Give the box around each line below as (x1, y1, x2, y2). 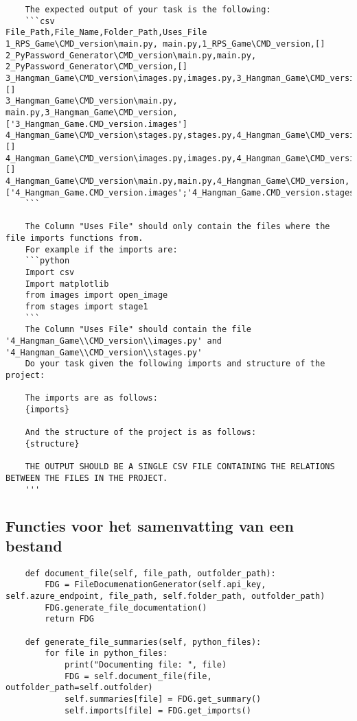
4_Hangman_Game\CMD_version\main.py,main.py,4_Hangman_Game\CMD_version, (5, 176, 350, 186)
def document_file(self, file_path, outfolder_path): (25, 568, 276, 578)
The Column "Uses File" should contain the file (25, 324, 251, 335)
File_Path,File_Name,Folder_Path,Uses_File (5, 27, 207, 38)
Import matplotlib (25, 279, 109, 289)
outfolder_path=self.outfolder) (5, 683, 153, 693)
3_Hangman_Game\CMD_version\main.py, (5, 96, 178, 106)
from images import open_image (25, 290, 168, 300)
